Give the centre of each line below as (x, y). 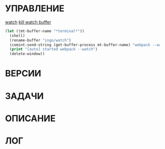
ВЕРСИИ (23, 74)
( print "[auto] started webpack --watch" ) (54, 50)
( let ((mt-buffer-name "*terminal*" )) (45, 31)
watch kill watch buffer (28, 22)
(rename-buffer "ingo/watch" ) (40, 40)
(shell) (17, 36)
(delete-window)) (27, 54)
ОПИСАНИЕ (30, 118)
